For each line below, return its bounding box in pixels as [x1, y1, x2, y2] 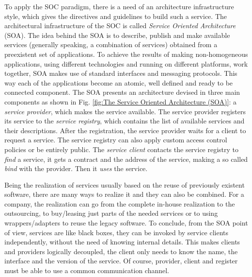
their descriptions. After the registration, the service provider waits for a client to [4, 125, 246, 135]
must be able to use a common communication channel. [4, 265, 170, 276]
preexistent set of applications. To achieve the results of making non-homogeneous [4, 49, 248, 59]
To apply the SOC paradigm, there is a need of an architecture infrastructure [4, 1, 234, 11]
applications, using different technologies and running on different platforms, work [4, 58, 248, 69]
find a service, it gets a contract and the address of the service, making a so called [4, 154, 248, 164]
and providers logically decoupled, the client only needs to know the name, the [4, 246, 238, 256]
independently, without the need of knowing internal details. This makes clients [4, 237, 240, 247]
